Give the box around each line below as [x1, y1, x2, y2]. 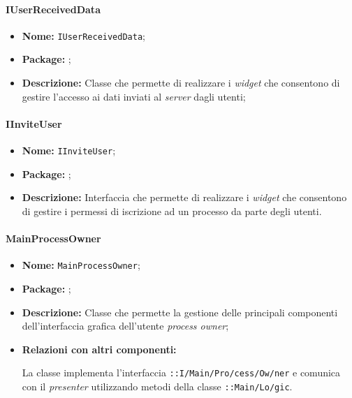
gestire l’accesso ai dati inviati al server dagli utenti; [22, 89, 246, 103]
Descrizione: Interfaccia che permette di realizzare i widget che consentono [22, 190, 347, 205]
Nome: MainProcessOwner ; [22, 258, 140, 272]
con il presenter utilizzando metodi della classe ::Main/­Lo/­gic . [22, 378, 293, 393]
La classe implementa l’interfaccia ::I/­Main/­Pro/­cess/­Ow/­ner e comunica [22, 365, 341, 380]
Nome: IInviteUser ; [22, 143, 116, 158]
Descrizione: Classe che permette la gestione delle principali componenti [22, 304, 338, 319]
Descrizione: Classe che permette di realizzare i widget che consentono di [22, 75, 340, 90]
